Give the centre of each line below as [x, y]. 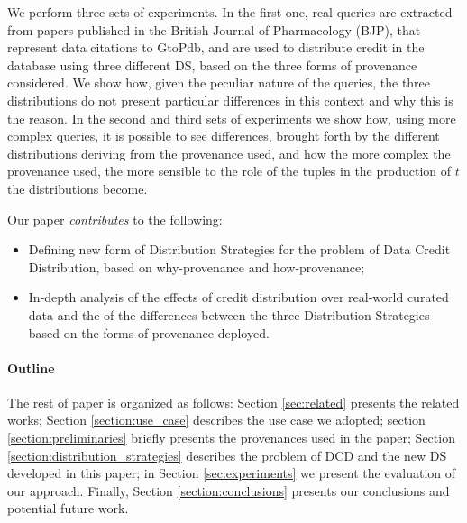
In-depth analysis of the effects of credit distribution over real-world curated [238, 297]
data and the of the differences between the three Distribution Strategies [229, 314]
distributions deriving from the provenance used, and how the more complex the [229, 153]
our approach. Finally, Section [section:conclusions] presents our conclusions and [229, 490]
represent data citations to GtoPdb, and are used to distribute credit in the [216, 47]
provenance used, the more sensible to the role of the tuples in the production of [229, 171]
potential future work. [68, 508]
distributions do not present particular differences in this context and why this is [230, 100]
